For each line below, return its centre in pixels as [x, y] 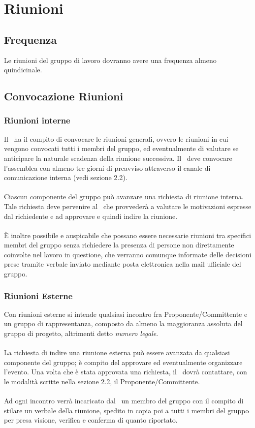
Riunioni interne [37, 120]
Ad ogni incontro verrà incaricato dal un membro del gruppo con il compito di [124, 401]
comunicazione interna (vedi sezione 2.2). [66, 177]
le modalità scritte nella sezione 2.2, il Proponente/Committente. [102, 382]
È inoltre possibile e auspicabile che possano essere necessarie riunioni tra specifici [128, 235]
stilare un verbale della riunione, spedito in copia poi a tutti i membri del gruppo [127, 410]
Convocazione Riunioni [64, 96]
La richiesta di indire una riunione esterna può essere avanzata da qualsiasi [117, 352]
